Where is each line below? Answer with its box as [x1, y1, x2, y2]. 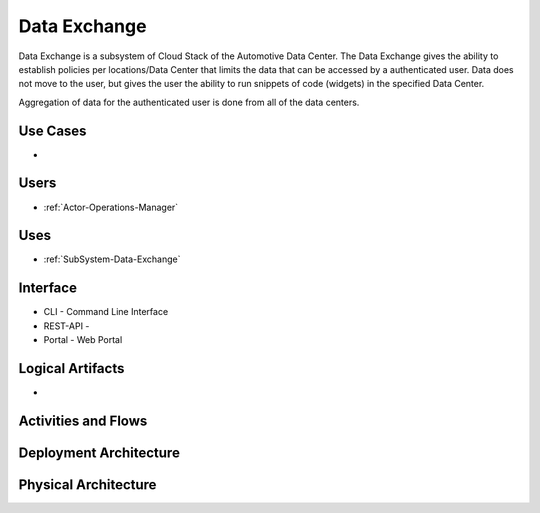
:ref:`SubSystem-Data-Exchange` [43, 253, 181, 265]
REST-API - [43, 320, 90, 332]
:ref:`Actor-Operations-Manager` [43, 201, 179, 213]
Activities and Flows [18, 412, 148, 429]
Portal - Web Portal [43, 334, 123, 346]
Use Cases [18, 122, 87, 139]
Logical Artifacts [18, 360, 125, 377]
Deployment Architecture [18, 444, 180, 461]
